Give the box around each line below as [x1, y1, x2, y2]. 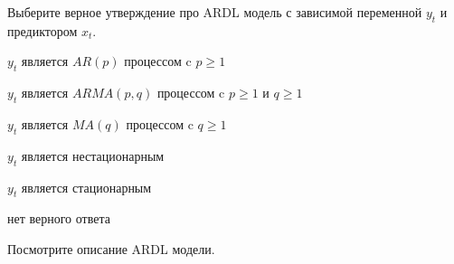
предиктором [7, 21, 78, 40]
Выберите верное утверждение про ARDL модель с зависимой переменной [7, 3, 422, 21]
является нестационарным [21, 146, 165, 165]
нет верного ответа [7, 209, 110, 228]
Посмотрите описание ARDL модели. [7, 239, 215, 258]
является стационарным [21, 177, 152, 196]
